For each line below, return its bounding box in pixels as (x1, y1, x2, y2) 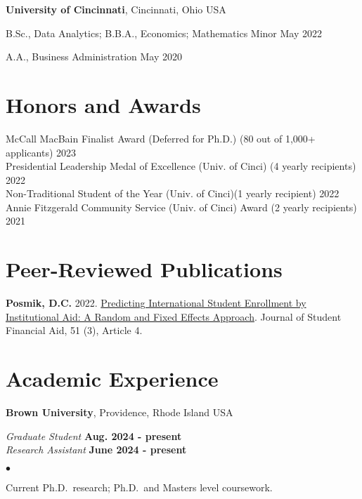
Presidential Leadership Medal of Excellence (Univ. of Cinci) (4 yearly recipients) (6, 159, 356, 173)
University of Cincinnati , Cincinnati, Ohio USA (6, 2, 226, 16)
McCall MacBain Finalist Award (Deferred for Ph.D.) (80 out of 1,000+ (6, 131, 316, 145)
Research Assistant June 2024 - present (6, 442, 187, 457)
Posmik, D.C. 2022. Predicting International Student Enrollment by (6, 295, 306, 310)
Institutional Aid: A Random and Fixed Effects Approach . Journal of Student (6, 309, 342, 324)
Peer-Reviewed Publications (6, 255, 283, 284)
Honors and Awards (6, 90, 201, 119)
